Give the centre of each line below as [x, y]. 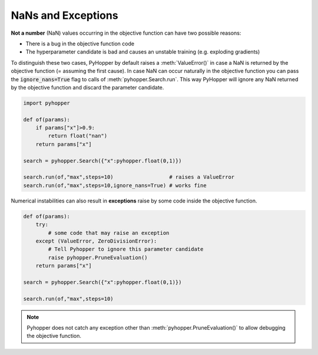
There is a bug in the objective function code [80, 44]
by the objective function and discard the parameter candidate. [87, 87]
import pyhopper [47, 103]
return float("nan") [78, 136]
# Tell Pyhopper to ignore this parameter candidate [126, 249]
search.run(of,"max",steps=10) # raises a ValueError [129, 177]
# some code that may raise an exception [109, 233]
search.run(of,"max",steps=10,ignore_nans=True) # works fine [115, 185]
